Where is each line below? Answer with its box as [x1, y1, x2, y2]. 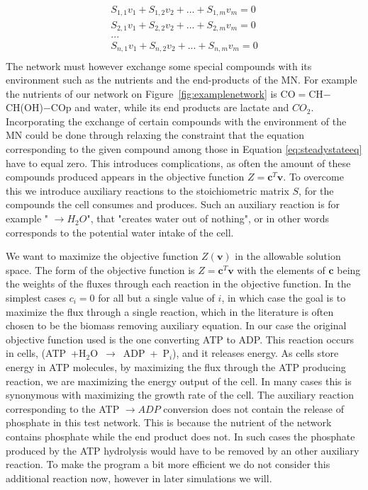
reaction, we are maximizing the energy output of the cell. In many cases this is [6, 373, 352, 388]
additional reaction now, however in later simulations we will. [6, 470, 272, 485]
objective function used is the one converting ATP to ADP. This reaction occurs [6, 331, 355, 346]
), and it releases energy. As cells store [172, 346, 339, 360]
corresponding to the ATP [6, 401, 120, 416]
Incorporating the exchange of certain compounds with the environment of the [6, 113, 347, 128]
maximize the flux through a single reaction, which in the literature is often [6, 304, 334, 319]
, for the [299, 183, 334, 198]
